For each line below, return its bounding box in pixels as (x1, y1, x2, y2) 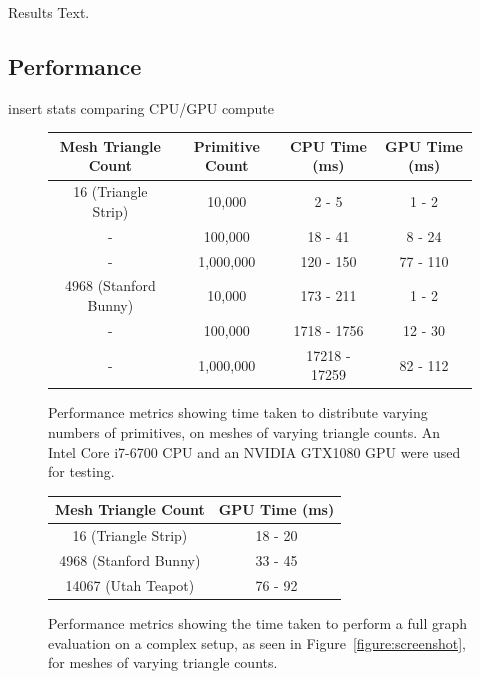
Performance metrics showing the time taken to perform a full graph (48, 612, 468, 633)
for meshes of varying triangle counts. (48, 652, 278, 673)
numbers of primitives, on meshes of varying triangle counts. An (48, 422, 441, 443)
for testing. (48, 461, 115, 482)
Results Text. (8, 2, 90, 22)
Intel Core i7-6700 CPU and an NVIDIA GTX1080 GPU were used (48, 441, 461, 462)
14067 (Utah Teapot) (65, 574, 195, 595)
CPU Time (290, 135, 367, 156)
